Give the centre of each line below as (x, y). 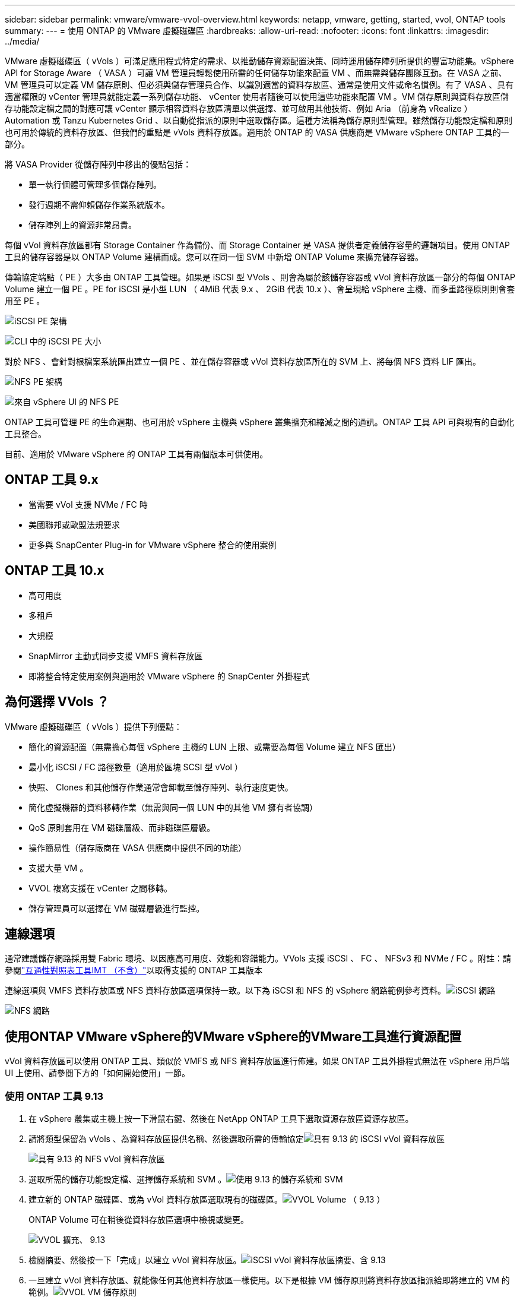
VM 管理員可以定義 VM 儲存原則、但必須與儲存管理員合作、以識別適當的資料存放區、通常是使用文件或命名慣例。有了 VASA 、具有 (259, 85)
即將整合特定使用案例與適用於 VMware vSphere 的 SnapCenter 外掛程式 (169, 676)
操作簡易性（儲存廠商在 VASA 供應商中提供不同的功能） (137, 847)
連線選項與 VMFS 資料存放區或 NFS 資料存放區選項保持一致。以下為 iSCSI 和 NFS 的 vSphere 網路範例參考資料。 (225, 991)
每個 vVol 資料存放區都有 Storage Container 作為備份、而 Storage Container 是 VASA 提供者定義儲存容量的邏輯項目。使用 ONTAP (258, 245)
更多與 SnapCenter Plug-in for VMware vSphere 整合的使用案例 (153, 545)
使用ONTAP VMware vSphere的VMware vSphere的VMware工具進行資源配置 (233, 1036)
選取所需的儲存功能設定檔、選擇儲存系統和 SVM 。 (128, 1179)
